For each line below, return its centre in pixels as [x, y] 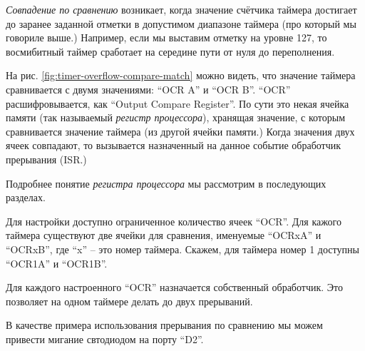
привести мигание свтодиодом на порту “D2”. [105, 339]
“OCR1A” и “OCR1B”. [57, 263]
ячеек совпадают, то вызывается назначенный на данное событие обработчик [174, 145]
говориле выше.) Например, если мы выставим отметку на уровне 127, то [166, 37]
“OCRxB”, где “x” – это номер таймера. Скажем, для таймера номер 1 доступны [182, 249]
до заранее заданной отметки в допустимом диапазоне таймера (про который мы [181, 23]
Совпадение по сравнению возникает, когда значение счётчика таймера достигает [181, 9]
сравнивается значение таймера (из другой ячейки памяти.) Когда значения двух [180, 131]
